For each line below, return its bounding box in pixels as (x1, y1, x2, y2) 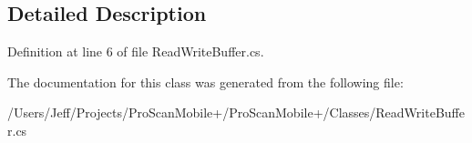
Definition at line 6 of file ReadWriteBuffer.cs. (7, 42, 264, 61)
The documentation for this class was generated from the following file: (7, 72, 404, 91)
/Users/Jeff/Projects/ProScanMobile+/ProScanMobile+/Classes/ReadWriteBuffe (7, 103, 465, 122)
